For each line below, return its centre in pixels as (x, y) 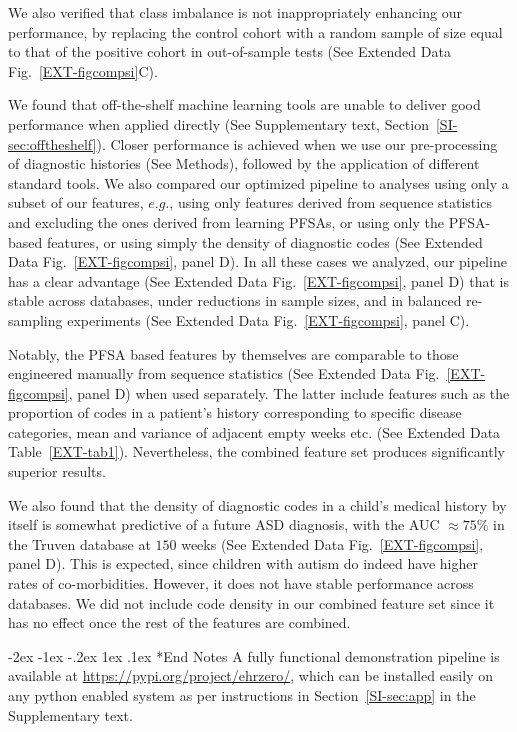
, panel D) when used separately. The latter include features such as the (289, 392)
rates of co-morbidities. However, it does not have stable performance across (241, 583)
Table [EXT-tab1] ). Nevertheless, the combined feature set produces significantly (256, 451)
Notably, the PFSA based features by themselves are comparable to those (233, 353)
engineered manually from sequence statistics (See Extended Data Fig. (224, 373)
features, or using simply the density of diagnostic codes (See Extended (264, 241)
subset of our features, (76, 202)
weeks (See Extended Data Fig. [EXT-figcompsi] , (332, 543)
